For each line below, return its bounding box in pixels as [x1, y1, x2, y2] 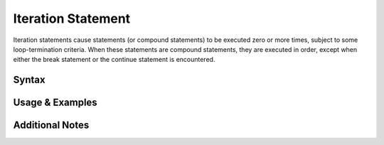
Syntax [13, 74, 46, 86]
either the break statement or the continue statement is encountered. [13, 55, 215, 64]
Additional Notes [13, 119, 90, 131]
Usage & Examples [13, 97, 97, 109]
